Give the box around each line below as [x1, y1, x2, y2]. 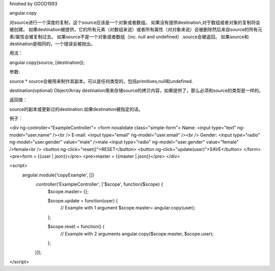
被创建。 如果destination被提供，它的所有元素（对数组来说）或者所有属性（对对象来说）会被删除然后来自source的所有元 [9, 26, 263, 33]
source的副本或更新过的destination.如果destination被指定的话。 [9, 106, 144, 112]
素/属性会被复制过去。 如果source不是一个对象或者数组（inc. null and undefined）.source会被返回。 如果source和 [9, 34, 249, 40]
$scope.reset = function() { [47, 224, 105, 230]
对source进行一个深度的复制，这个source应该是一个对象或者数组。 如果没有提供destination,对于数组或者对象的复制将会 [9, 19, 261, 25]
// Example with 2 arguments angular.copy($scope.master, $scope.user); [60, 230, 214, 236]
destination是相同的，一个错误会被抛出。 [9, 41, 95, 47]
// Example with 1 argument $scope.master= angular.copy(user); [60, 205, 196, 211]
